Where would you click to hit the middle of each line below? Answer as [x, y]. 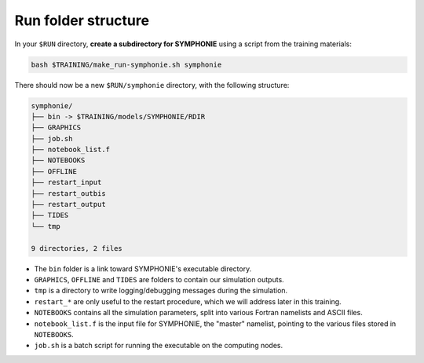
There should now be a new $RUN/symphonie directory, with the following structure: [152, 85]
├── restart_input [66, 183]
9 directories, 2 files [77, 248]
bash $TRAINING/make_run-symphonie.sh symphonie [126, 64]
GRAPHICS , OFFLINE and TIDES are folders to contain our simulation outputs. [159, 279]
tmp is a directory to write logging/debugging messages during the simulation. [161, 291]
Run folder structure [82, 20]
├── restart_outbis [68, 193]
